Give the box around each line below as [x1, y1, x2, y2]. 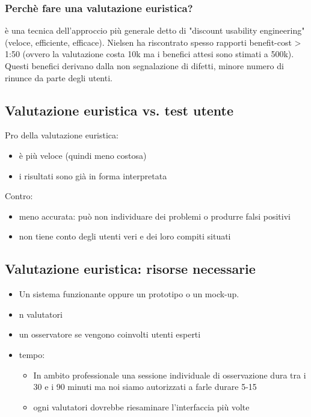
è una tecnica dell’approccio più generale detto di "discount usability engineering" [5, 24, 305, 37]
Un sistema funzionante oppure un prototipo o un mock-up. [19, 288, 239, 300]
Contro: [5, 190, 33, 202]
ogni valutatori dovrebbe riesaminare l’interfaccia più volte [33, 400, 250, 413]
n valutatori [19, 307, 63, 320]
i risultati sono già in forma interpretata [19, 169, 167, 182]
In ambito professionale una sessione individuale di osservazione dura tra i [33, 368, 306, 381]
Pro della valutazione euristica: [5, 129, 119, 141]
